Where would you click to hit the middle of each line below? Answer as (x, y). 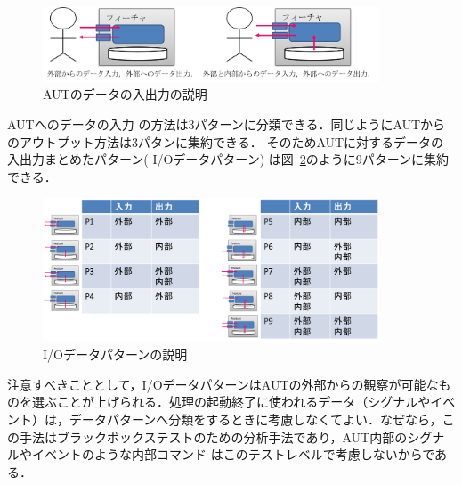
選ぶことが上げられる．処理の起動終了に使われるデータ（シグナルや (231, 402)
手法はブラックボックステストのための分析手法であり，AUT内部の (213, 436)
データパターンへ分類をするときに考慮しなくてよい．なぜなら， (255, 419)
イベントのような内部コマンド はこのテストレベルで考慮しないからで (233, 454)
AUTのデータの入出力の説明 (125, 94)
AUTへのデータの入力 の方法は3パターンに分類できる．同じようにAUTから (227, 124)
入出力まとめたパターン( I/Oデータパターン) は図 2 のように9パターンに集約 (228, 159)
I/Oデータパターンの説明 (115, 354)
